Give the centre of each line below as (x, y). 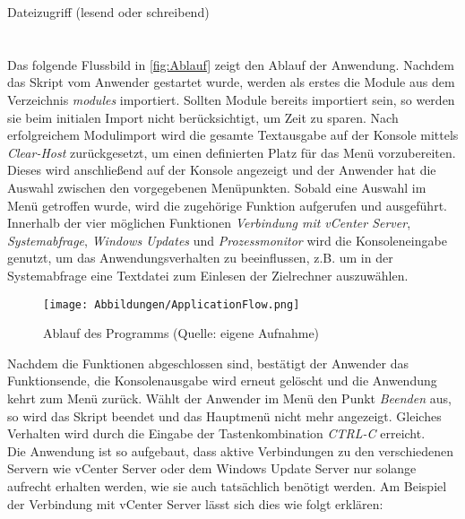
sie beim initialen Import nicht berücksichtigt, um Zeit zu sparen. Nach (203, 117)
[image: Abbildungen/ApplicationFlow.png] (172, 304)
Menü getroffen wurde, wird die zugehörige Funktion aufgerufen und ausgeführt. (227, 205)
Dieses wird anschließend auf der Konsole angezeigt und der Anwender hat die (222, 170)
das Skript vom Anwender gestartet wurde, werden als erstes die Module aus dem (231, 82)
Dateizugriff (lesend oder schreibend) (108, 12)
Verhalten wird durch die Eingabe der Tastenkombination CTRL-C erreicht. (216, 433)
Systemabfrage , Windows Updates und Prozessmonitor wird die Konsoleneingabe (227, 240)
